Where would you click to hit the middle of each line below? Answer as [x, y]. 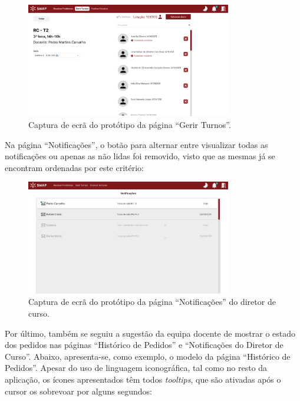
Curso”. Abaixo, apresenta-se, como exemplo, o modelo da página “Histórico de [148, 356]
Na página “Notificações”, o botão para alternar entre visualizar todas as [136, 144]
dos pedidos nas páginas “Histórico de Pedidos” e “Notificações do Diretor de [144, 345]
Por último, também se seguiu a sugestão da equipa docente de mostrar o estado [150, 333]
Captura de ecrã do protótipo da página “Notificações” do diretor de [152, 302]
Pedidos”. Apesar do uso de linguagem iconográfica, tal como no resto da [136, 368]
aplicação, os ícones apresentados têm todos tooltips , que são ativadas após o [143, 379]
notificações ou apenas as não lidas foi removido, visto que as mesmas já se [140, 156]
